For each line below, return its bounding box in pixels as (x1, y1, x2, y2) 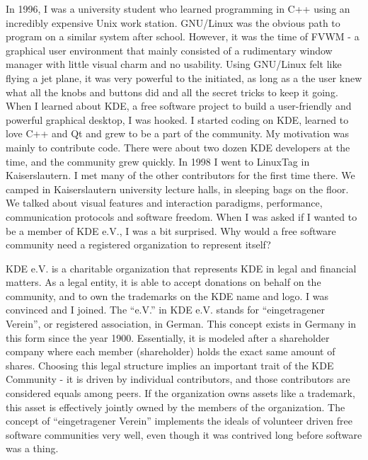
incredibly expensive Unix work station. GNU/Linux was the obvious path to (6, 15, 340, 30)
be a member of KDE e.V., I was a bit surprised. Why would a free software (6, 223, 336, 238)
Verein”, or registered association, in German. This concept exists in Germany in (6, 316, 357, 331)
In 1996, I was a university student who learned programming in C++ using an (6, 1, 350, 16)
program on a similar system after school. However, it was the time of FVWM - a (6, 29, 360, 44)
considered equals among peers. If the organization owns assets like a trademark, (6, 386, 355, 401)
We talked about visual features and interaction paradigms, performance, (6, 195, 323, 210)
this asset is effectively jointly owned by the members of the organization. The (6, 399, 345, 414)
